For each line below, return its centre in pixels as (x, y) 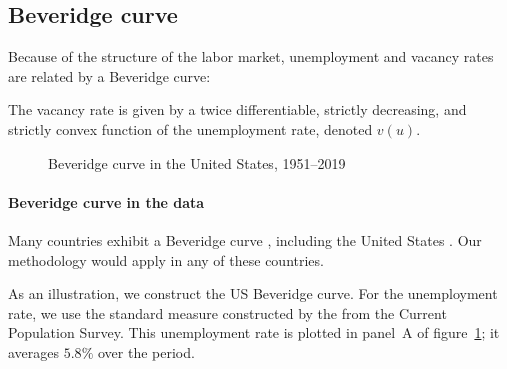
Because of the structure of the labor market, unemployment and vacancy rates (251, 56)
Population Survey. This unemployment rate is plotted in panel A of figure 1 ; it (254, 332)
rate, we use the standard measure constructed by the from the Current (227, 312)
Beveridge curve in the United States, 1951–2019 (197, 162)
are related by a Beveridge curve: (109, 75)
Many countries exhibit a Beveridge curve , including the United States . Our (245, 239)
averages (34, 351)
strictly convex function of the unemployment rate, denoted (190, 128)
